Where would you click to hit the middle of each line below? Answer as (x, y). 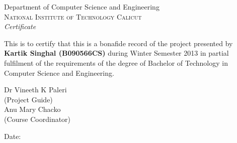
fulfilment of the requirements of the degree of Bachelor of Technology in (116, 62)
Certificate (20, 26)
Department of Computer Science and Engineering (82, 7)
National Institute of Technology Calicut (73, 16)
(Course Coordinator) (37, 119)
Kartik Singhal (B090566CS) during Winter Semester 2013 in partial (116, 53)
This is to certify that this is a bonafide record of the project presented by (118, 43)
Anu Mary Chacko (32, 109)
